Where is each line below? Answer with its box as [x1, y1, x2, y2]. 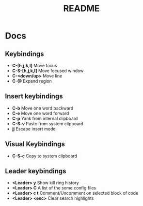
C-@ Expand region [12, 78, 52, 84]
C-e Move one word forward [12, 110, 69, 116]
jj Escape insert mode [12, 126, 56, 131]
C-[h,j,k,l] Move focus [12, 63, 57, 68]
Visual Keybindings [5, 140, 65, 149]
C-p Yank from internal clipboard [12, 115, 78, 121]
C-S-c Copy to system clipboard [12, 153, 78, 159]
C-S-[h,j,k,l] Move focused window [12, 68, 84, 74]
